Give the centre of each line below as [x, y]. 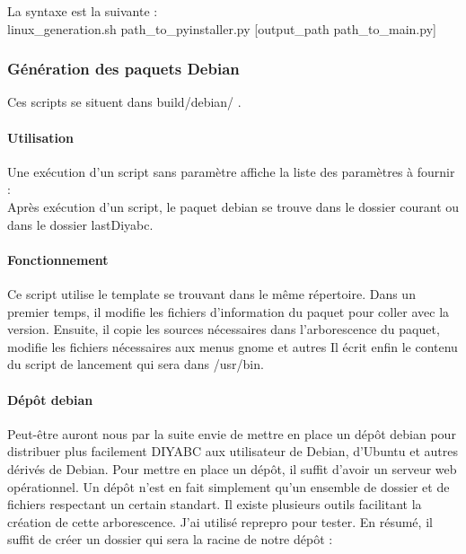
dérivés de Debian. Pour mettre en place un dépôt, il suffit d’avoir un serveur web [232, 468]
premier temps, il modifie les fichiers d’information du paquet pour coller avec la [229, 311]
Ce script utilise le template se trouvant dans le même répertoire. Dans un [211, 293]
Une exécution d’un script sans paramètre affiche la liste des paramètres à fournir [231, 171]
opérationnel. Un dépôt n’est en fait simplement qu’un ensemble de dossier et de [229, 486]
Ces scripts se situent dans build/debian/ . [124, 102]
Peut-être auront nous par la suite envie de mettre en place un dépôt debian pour [232, 433]
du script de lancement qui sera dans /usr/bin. [136, 364]
